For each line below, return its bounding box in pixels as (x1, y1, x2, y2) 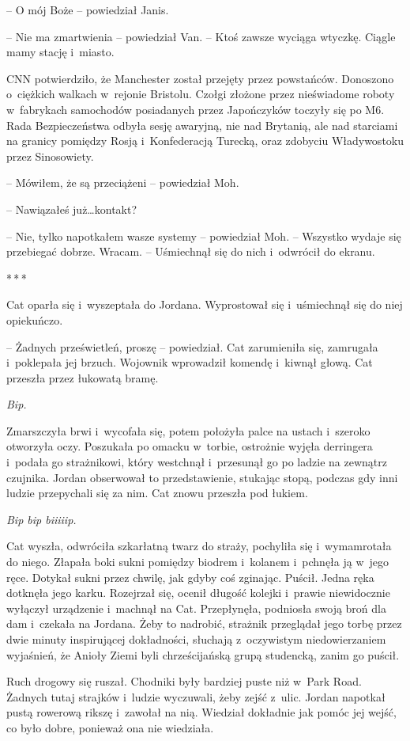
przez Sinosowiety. (6, 147, 94, 164)
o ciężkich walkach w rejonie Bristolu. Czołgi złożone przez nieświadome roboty (6, 85, 395, 102)
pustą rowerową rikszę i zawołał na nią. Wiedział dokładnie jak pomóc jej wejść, (6, 704, 397, 720)
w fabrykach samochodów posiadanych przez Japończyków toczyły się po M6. (6, 101, 385, 117)
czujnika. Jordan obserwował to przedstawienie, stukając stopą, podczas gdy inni (6, 469, 398, 485)
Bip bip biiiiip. (6, 511, 77, 527)
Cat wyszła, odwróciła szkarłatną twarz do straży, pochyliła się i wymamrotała (6, 538, 392, 554)
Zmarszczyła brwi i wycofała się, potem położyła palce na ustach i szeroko (6, 422, 371, 439)
